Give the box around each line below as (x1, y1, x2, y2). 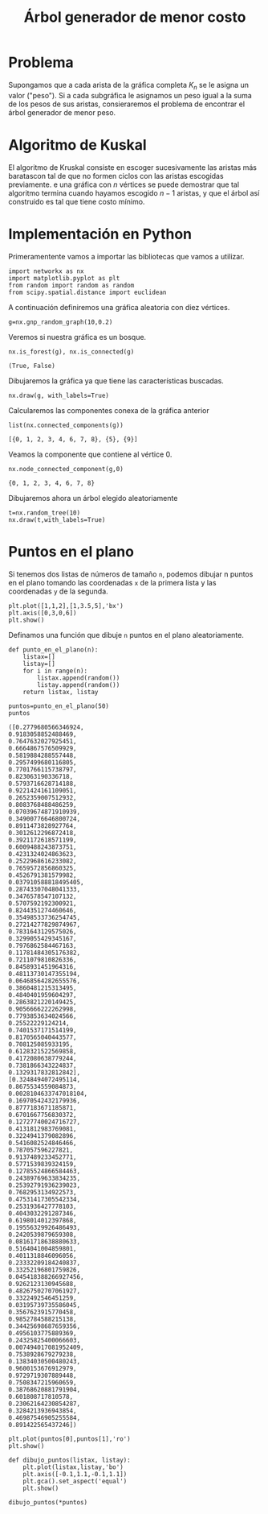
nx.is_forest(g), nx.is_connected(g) (8, 347, 135, 356)
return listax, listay (22, 688, 99, 696)
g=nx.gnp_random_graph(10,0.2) (8, 318, 113, 326)
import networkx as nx (8, 267, 84, 275)
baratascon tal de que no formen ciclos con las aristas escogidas (8, 171, 224, 180)
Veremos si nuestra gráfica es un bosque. (8, 332, 147, 341)
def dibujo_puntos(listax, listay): (8, 1456, 131, 1464)
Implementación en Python (8, 225, 193, 243)
